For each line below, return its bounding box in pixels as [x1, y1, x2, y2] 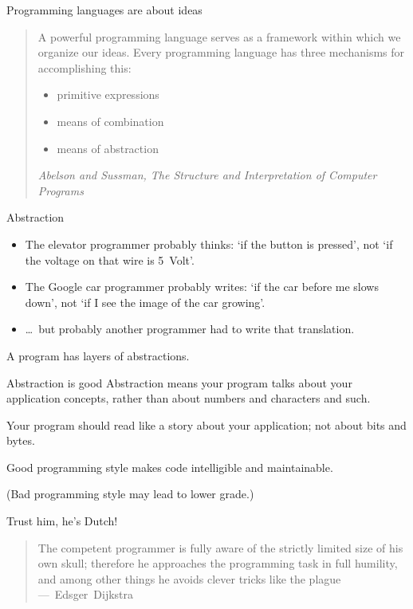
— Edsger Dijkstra [37, 586, 134, 603]
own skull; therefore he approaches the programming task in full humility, [37, 555, 398, 572]
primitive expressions [57, 86, 159, 103]
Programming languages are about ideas [6, 2, 203, 18]
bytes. [6, 432, 35, 449]
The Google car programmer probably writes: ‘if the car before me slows [25, 278, 379, 295]
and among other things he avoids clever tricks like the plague [37, 570, 341, 587]
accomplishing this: [37, 59, 132, 76]
